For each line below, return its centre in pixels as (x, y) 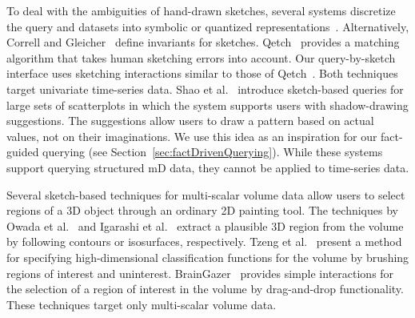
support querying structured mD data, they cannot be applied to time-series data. (208, 167)
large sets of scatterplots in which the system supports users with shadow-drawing (207, 105)
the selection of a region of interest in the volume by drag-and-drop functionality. (205, 289)
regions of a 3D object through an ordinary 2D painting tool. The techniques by (202, 210)
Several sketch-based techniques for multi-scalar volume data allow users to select (206, 194)
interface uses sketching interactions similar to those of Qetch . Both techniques (202, 73)
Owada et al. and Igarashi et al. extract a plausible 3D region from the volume (205, 225)
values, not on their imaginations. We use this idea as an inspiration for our (192, 136)
